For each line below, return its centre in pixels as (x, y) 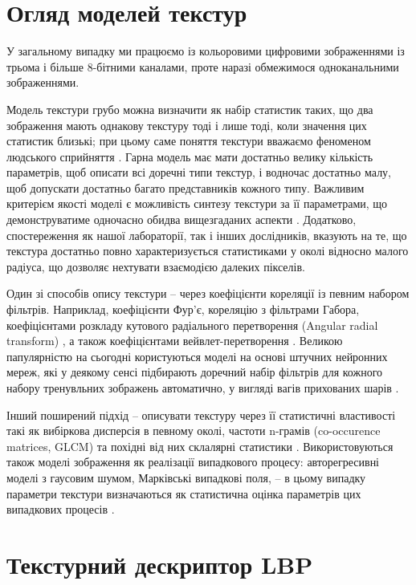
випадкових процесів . (61, 509)
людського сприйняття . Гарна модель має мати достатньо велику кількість (190, 156)
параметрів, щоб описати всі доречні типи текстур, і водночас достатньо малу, (199, 172)
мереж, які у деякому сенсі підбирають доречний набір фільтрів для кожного (195, 372)
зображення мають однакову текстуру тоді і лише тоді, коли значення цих (187, 125)
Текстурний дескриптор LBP (160, 564)
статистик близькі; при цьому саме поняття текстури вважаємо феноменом (189, 141)
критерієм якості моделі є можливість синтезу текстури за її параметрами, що (197, 203)
